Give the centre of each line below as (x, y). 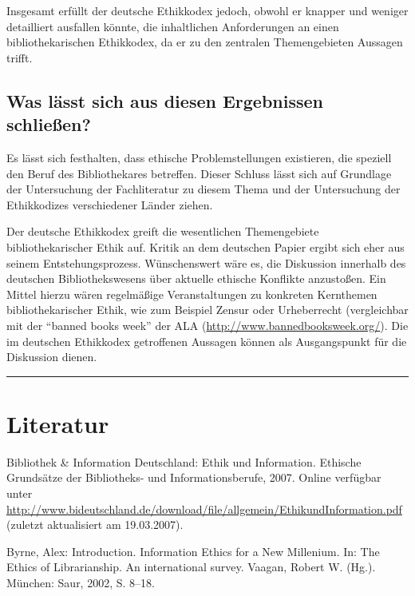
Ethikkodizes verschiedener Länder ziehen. (110, 204)
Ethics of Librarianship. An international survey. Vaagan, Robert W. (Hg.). (191, 567)
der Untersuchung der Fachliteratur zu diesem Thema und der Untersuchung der (204, 189)
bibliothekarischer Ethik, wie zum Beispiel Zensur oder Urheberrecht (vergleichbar (207, 310)
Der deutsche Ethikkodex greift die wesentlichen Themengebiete (163, 231)
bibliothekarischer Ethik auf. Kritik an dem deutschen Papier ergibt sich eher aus (206, 246)
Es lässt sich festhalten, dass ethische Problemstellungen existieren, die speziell (199, 157)
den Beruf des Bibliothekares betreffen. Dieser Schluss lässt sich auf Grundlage (199, 173)
